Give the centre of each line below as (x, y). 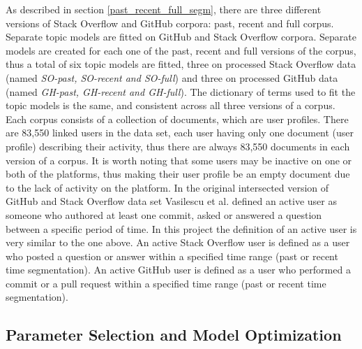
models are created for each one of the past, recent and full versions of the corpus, (181, 50)
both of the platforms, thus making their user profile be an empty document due (178, 174)
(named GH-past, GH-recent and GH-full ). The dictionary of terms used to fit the (181, 91)
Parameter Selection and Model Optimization (174, 335)
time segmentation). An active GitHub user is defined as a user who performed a (178, 270)
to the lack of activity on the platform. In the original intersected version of (167, 187)
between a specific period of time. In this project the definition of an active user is (181, 228)
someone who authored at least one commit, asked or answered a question (164, 214)
